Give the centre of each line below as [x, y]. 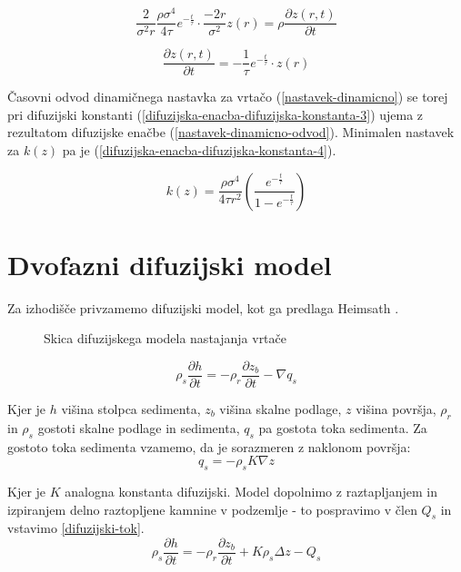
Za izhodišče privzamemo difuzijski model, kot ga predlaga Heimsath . [203, 307]
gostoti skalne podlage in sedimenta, [139, 427]
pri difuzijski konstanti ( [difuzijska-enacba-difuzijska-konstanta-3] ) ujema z [215, 114]
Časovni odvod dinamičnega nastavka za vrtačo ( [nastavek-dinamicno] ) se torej [228, 97]
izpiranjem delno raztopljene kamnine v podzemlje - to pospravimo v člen [212, 509]
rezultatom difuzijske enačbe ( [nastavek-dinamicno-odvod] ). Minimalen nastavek [231, 132]
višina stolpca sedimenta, [131, 408]
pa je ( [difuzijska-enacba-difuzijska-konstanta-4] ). [199, 149]
